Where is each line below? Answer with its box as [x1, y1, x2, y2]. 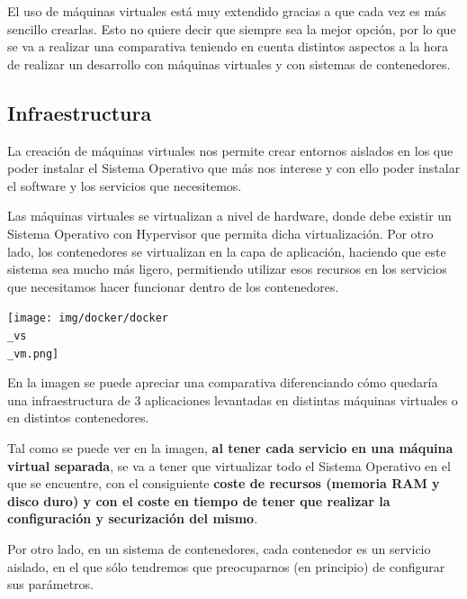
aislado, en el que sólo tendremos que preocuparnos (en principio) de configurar [7, 557, 445, 576]
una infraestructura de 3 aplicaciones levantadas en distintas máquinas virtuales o [7, 390, 458, 409]
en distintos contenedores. [7, 408, 149, 427]
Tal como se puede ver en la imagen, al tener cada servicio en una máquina [7, 439, 454, 458]
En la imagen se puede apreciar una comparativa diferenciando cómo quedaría [7, 373, 438, 392]
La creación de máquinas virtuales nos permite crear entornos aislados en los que [7, 141, 454, 159]
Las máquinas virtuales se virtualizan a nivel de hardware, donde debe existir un [7, 206, 452, 225]
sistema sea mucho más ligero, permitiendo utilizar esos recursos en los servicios [7, 259, 447, 278]
